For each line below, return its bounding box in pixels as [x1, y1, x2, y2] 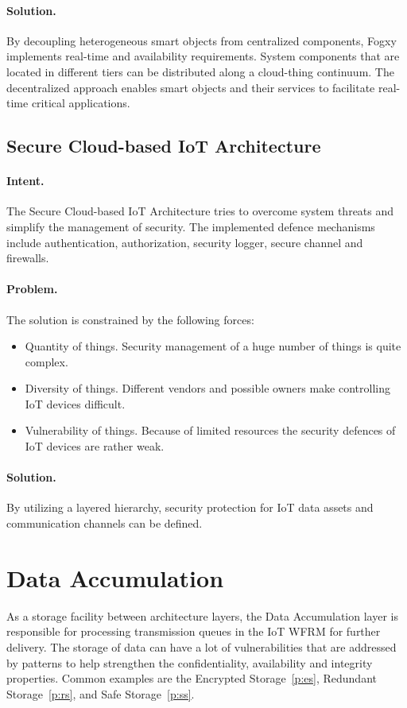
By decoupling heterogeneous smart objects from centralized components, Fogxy [6, 32, 397, 48]
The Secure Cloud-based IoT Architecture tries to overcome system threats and [6, 203, 394, 219]
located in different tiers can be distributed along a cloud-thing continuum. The [6, 63, 394, 79]
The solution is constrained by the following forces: [6, 311, 254, 327]
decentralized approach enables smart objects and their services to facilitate [6, 79, 375, 95]
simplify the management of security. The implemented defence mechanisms [6, 218, 375, 234]
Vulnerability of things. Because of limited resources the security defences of [25, 422, 396, 439]
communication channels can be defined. [6, 515, 203, 532]
